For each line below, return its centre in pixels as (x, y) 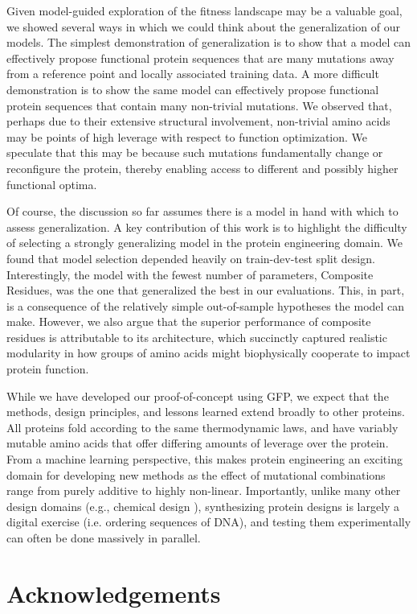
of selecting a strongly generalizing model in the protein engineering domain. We (205, 243)
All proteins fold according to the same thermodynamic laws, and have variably (202, 427)
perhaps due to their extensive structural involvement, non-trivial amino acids (198, 121)
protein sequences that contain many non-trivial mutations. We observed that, (199, 105)
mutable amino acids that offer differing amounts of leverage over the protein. (198, 443)
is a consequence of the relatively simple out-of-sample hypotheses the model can (206, 305)
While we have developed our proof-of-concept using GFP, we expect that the (198, 396)
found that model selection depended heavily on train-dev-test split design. (191, 258)
